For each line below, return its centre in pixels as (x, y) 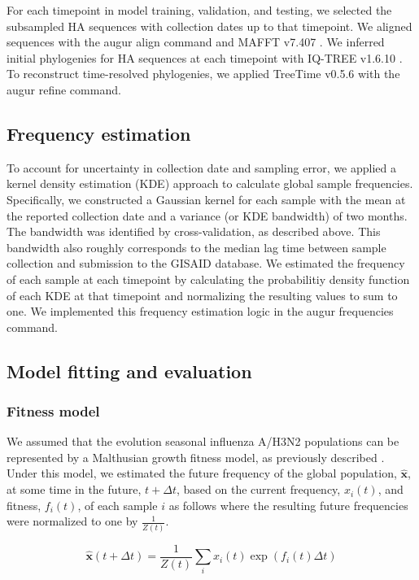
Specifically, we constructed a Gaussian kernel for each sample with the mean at (206, 199)
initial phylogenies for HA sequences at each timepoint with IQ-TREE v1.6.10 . (205, 57)
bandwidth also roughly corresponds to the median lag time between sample (196, 247)
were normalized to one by (72, 521)
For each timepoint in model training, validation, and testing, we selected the (199, 10)
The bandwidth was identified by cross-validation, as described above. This (194, 231)
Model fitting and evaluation (129, 371)
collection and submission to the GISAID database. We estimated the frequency (206, 263)
